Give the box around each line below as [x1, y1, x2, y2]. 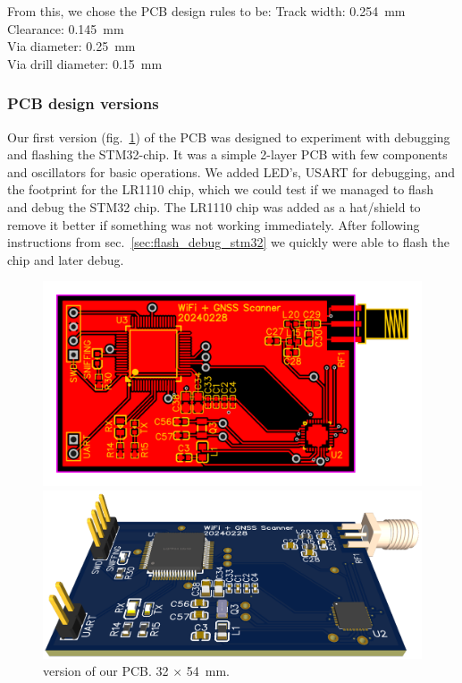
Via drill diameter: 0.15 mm [7, 54, 163, 73]
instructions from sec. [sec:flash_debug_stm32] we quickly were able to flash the [7, 233, 449, 252]
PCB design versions [7, 92, 159, 115]
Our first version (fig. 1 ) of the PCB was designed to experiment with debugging [7, 127, 450, 146]
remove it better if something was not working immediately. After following [7, 215, 420, 234]
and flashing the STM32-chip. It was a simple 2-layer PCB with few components [7, 145, 448, 164]
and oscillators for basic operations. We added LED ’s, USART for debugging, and [7, 162, 456, 181]
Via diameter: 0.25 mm [7, 37, 136, 55]
